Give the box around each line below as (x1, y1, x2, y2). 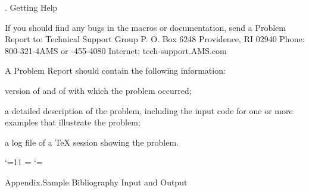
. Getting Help (5, 1, 58, 13)
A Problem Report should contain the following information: (5, 64, 226, 77)
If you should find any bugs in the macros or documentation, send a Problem (5, 21, 286, 33)
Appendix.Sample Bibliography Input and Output (5, 175, 188, 188)
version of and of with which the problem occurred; (5, 84, 192, 96)
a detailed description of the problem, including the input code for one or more (5, 104, 293, 117)
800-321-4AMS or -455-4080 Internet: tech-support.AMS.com (5, 44, 227, 56)
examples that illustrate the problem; (5, 116, 141, 128)
